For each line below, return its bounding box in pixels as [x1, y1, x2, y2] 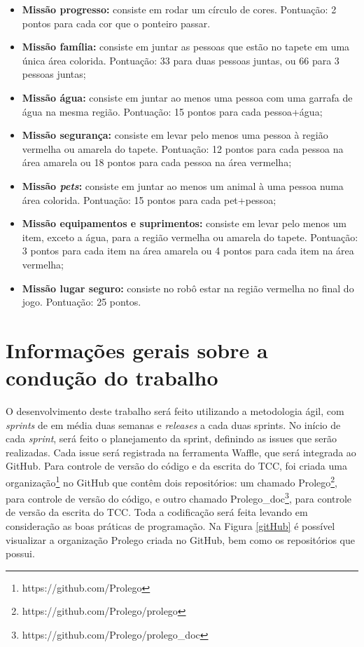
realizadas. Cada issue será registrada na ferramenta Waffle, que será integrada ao [6, 444, 356, 459]
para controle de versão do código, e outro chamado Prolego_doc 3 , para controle [6, 489, 352, 505]
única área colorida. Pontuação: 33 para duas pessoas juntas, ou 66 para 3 [22, 53, 339, 67]
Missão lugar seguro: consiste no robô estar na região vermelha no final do [22, 280, 354, 295]
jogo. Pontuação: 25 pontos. [22, 294, 141, 309]
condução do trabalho [6, 363, 218, 392]
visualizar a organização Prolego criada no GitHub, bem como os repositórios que [6, 532, 355, 547]
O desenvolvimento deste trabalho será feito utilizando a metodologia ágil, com [6, 404, 344, 418]
